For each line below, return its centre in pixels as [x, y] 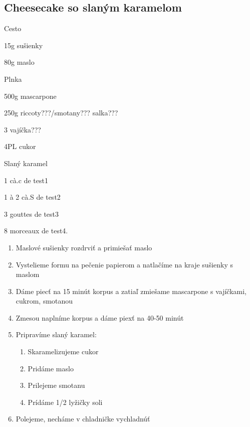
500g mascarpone [30, 96]
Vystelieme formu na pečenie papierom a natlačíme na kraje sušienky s [124, 264]
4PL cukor [20, 146]
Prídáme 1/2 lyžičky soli [65, 402]
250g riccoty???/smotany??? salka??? [61, 113]
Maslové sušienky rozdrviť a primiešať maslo [84, 247]
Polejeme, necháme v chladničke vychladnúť [83, 419]
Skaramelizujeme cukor [63, 351]
